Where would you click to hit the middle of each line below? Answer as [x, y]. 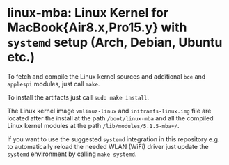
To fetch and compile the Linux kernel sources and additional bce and [106, 76]
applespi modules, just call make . [54, 84]
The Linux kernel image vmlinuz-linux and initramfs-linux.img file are [109, 111]
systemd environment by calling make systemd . [72, 154]
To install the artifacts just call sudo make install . [78, 97]
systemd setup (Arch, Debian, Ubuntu [115, 42]
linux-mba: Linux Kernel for [88, 13]
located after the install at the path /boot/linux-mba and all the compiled [110, 118]
